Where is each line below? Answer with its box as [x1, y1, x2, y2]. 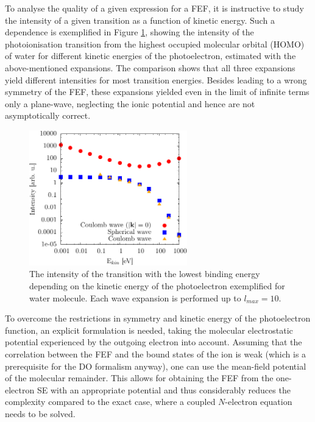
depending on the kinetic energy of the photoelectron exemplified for [29, 280, 285, 292]
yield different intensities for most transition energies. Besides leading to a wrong [5, 73, 307, 86]
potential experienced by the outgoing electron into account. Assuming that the [5, 336, 302, 348]
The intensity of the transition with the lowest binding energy [29, 267, 260, 280]
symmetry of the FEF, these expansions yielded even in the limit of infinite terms [5, 85, 310, 98]
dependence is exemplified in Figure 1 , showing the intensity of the [5, 26, 254, 38]
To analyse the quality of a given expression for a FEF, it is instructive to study [5, 2, 304, 14]
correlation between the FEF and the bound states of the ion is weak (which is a [5, 347, 306, 360]
